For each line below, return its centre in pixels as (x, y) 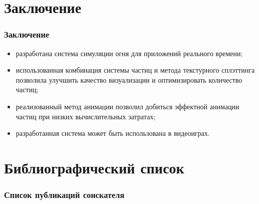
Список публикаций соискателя (64, 195)
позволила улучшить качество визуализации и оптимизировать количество (129, 79)
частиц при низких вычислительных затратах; (86, 116)
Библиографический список (94, 167)
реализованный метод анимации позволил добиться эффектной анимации (127, 106)
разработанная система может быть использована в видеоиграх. (113, 133)
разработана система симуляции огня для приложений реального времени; (129, 53)
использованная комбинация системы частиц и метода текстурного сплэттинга (135, 70)
